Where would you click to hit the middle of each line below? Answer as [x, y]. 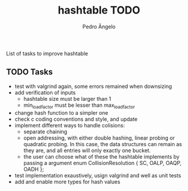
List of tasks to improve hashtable [47, 53]
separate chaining [45, 131]
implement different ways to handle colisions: [70, 125]
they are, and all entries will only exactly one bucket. [87, 150]
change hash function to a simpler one [61, 113]
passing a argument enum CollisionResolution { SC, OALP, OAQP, [102, 163]
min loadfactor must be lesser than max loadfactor [79, 106]
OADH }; [34, 169]
